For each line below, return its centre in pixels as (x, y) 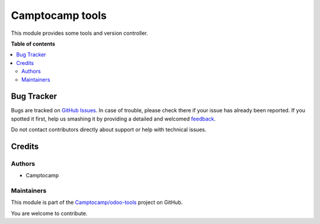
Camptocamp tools (59, 15)
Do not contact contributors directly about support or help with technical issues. (109, 129)
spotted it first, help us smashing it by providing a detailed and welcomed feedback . (113, 119)
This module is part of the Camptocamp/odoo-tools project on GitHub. (97, 202)
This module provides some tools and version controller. (79, 33)
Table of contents (33, 44)
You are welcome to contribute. (49, 213)
